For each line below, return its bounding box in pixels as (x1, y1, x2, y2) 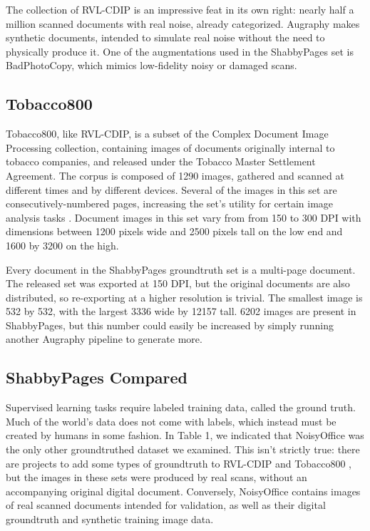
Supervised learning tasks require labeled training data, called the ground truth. (6, 400, 356, 415)
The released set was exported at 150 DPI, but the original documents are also (6, 276, 350, 291)
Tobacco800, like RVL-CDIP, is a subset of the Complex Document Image (6, 126, 329, 141)
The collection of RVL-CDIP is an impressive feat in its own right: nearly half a (6, 2, 354, 16)
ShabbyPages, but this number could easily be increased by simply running (6, 317, 334, 332)
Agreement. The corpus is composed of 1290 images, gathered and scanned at (6, 167, 344, 182)
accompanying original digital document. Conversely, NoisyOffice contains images (6, 483, 361, 498)
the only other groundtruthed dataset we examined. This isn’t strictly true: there (6, 442, 360, 457)
